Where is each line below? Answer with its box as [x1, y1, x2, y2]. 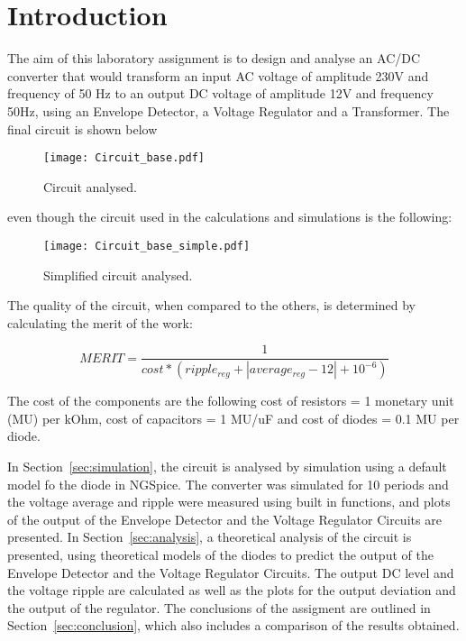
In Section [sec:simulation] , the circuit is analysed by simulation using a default [7, 457, 447, 476]
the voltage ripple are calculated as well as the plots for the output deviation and [7, 581, 456, 600]
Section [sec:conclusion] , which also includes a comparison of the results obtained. [7, 616, 460, 635]
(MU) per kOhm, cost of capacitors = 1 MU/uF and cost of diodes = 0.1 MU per [7, 408, 460, 427]
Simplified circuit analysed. [43, 265, 193, 284]
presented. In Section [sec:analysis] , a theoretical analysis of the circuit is [7, 527, 412, 546]
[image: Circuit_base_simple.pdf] [43, 239, 251, 252]
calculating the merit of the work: [7, 313, 193, 332]
